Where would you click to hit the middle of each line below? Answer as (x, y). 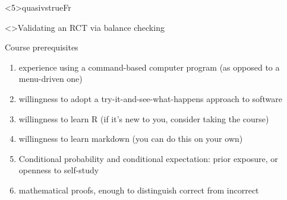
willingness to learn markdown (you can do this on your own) (131, 139)
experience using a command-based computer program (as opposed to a (149, 67)
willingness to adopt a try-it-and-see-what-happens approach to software (150, 98)
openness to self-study (59, 170)
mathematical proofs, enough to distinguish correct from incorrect (139, 190)
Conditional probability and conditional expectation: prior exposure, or (148, 158)
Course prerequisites (42, 47)
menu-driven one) (51, 79)
